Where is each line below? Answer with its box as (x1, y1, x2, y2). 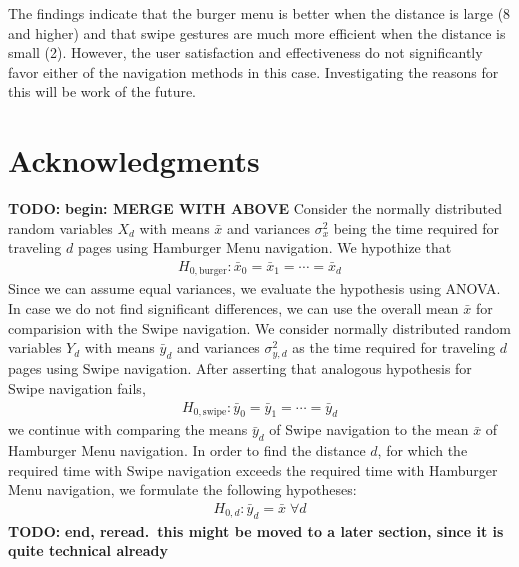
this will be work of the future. (8, 81, 197, 102)
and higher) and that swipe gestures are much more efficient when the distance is (8, 22, 506, 43)
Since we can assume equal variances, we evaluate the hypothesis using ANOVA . (8, 278, 501, 299)
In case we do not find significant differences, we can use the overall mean (8, 297, 459, 318)
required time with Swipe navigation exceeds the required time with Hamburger (8, 459, 498, 480)
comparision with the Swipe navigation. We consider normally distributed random (8, 317, 511, 338)
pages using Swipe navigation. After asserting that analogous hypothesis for (8, 358, 472, 379)
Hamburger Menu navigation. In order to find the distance (8, 440, 366, 461)
